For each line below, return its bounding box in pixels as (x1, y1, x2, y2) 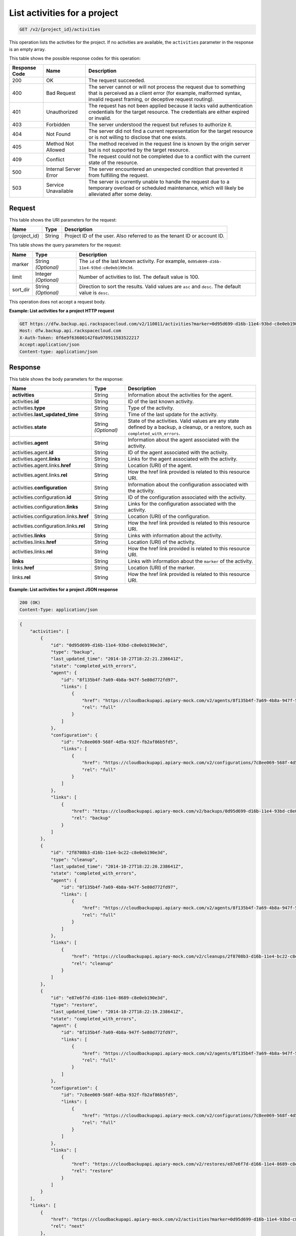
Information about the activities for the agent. (128, 392, 233, 398)
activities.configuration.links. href (12, 513, 89, 520)
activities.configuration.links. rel (12, 523, 85, 530)
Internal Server (46, 166, 81, 173)
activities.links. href (12, 539, 57, 546)
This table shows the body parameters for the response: (9, 376, 123, 382)
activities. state (12, 424, 47, 431)
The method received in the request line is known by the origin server (88, 140, 250, 147)
